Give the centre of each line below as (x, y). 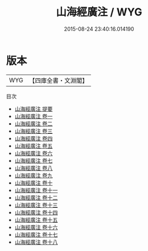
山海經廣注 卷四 (34, 138)
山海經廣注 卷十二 (36, 197)
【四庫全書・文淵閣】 (59, 81)
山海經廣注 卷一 (34, 116)
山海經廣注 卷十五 (36, 220)
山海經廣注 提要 (34, 109)
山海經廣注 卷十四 (36, 212)
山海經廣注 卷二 (34, 123)
